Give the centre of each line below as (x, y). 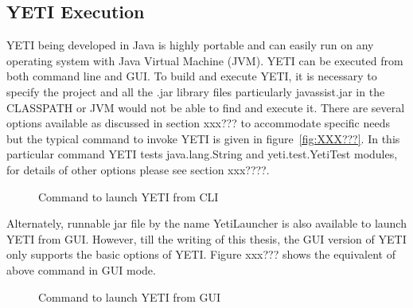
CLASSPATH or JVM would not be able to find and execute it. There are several (206, 107)
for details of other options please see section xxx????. (138, 169)
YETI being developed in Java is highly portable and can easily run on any (190, 45)
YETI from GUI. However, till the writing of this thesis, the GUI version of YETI (206, 238)
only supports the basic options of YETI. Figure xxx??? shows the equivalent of (201, 254)
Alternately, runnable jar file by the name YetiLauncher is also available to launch (206, 223)
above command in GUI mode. (81, 269)
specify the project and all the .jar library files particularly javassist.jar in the (196, 91)
